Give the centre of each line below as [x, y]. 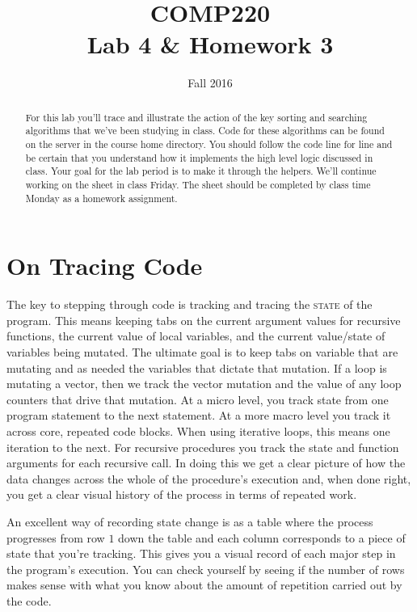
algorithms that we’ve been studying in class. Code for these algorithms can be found [205, 131]
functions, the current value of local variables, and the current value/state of [196, 336]
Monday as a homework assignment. [101, 198]
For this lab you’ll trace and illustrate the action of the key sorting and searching [196, 117]
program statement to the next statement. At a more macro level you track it [199, 415]
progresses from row [56, 537]
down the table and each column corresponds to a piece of [262, 537]
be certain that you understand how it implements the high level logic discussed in [199, 157]
